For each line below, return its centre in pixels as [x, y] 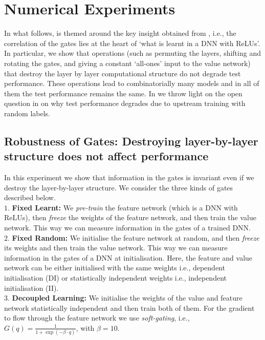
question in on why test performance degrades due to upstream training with [125, 103]
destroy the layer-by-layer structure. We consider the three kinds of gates [119, 187]
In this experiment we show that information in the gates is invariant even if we [129, 177]
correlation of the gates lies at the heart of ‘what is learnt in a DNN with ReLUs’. [132, 43]
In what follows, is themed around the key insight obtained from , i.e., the [120, 33]
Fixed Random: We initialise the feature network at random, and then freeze [136, 237]
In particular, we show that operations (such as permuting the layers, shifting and [132, 53]
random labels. [27, 113]
